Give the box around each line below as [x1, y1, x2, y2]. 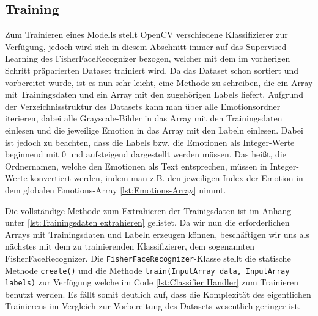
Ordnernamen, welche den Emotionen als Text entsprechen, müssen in [5, 159, 267, 172]
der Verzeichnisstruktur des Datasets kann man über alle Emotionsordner [5, 99, 281, 112]
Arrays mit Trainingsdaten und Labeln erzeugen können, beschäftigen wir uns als [5, 228, 309, 240]
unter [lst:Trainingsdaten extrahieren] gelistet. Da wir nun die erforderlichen [5, 216, 290, 229]
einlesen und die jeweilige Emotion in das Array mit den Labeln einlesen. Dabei [5, 123, 303, 136]
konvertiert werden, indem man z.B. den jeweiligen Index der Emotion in [30, 171, 303, 184]
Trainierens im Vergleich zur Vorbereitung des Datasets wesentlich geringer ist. [5, 300, 300, 312]
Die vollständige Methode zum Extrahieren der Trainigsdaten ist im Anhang [5, 204, 292, 217]
